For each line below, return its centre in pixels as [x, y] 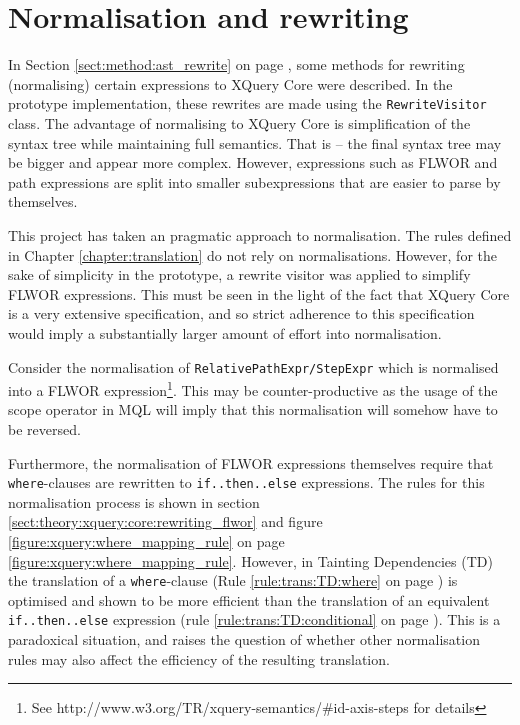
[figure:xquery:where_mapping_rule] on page [146, 541]
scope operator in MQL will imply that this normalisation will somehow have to [253, 409]
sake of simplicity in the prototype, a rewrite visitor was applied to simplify [239, 274]
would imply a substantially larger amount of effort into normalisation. [225, 332]
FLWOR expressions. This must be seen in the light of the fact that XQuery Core [259, 293]
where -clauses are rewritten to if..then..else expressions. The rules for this [246, 482]
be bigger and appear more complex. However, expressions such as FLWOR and [253, 162]
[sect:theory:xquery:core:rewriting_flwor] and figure [165, 521]
